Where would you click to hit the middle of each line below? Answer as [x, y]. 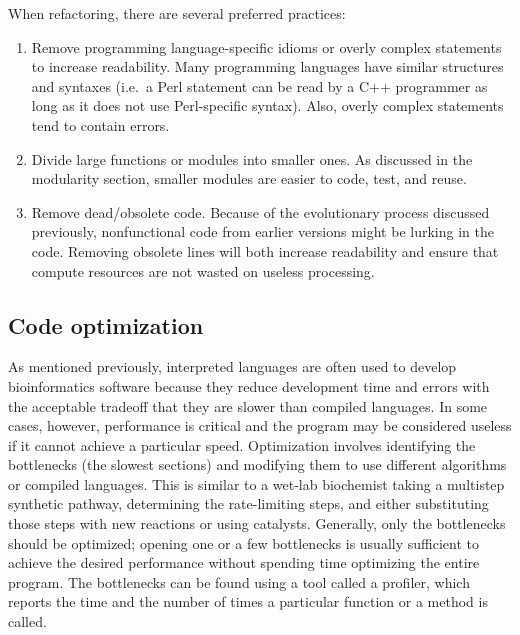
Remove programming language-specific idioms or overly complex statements [266, 46]
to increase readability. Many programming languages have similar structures [267, 66]
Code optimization [106, 324]
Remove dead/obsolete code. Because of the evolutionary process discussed [260, 211]
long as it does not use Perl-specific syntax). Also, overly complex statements [267, 105]
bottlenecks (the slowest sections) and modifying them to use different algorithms [257, 464]
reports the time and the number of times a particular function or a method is [248, 601]
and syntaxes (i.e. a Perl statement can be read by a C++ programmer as [259, 85]
